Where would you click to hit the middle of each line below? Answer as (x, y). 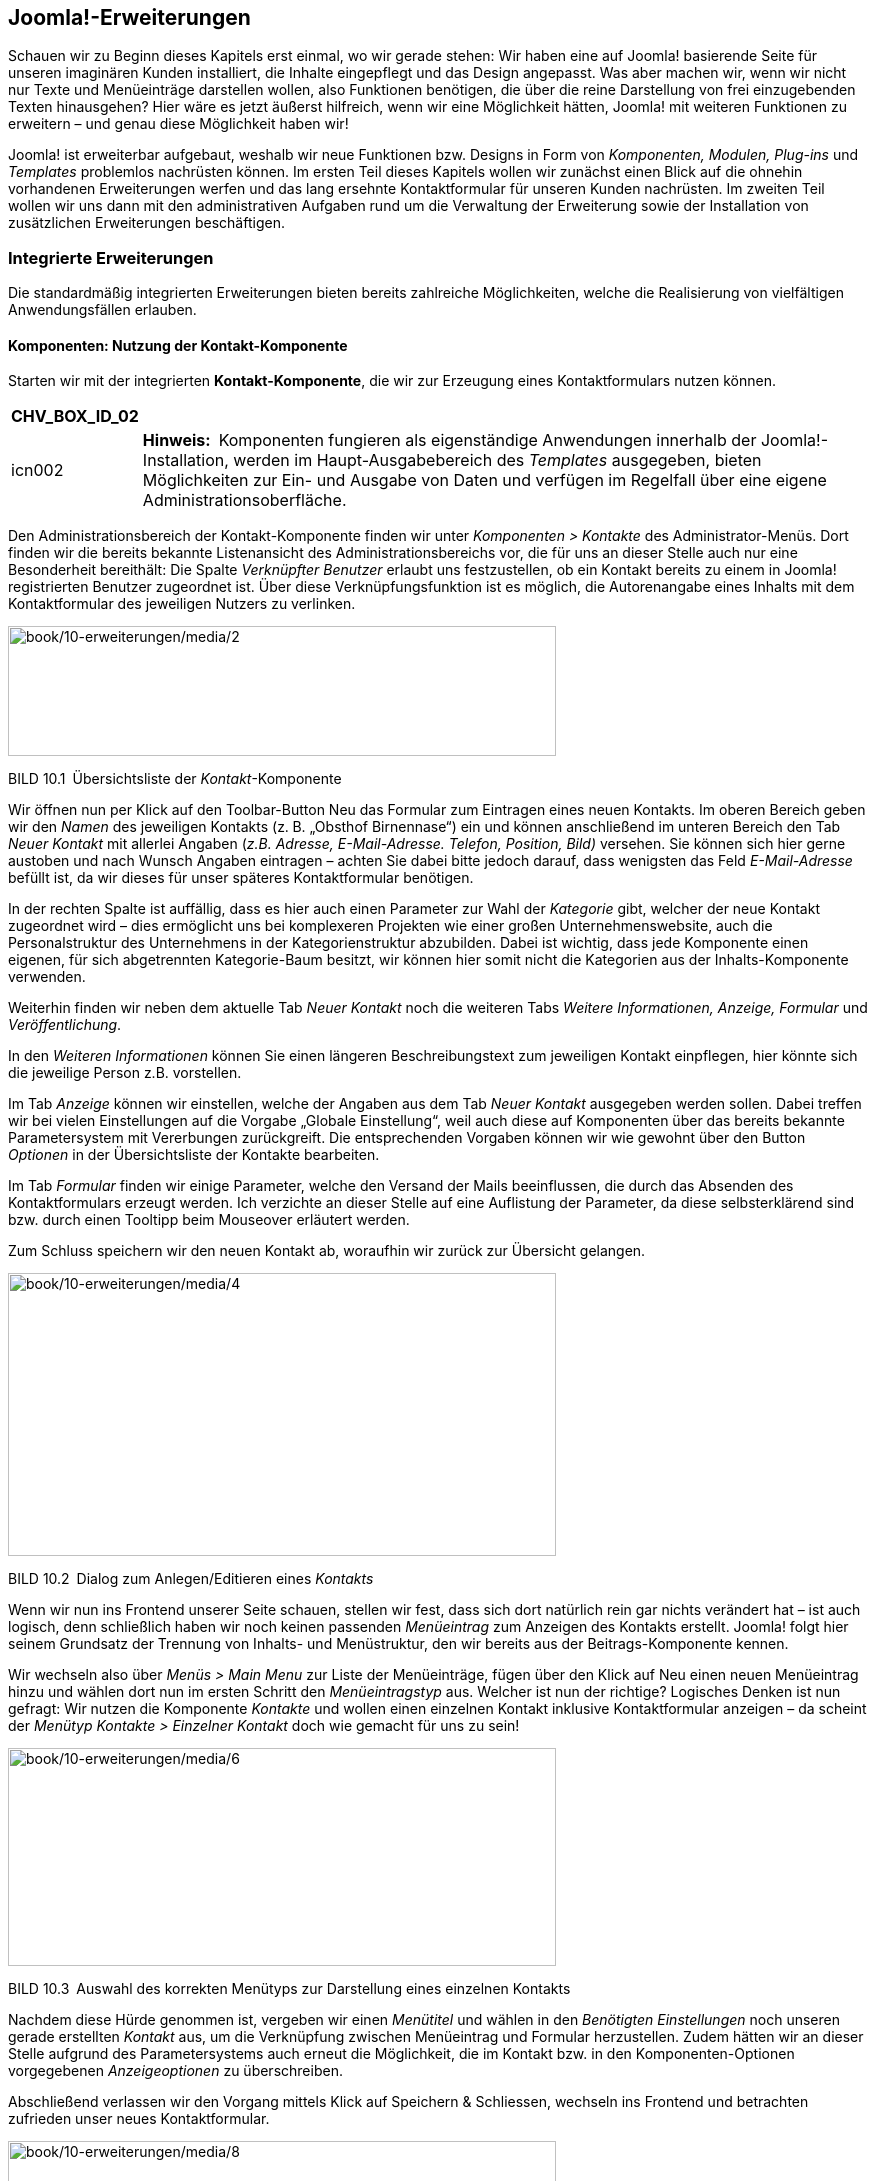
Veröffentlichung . (65, 1025)
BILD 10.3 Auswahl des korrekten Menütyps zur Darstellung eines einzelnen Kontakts (289, 1989)
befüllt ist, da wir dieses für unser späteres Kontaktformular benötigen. (241, 878)
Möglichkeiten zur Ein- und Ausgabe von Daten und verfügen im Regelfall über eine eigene (484, 480)
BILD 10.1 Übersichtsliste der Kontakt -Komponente (175, 779)
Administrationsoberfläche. (244, 500)
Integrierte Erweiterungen (111, 257)
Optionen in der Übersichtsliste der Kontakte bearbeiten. (194, 1155)
